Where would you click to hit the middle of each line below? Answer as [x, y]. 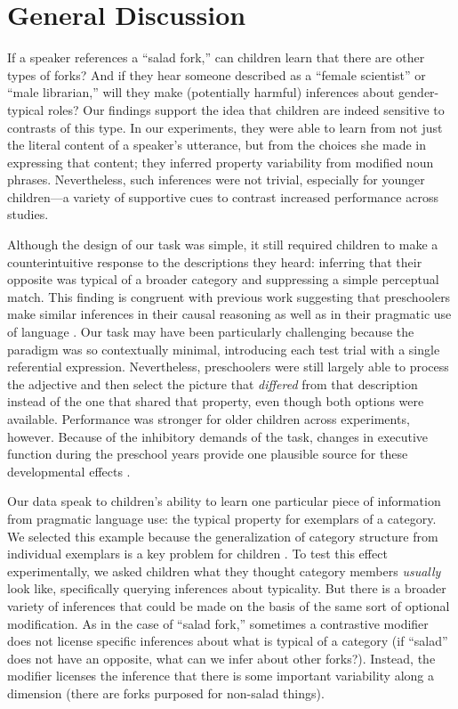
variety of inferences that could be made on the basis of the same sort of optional [229, 605]
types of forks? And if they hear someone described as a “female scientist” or [217, 74]
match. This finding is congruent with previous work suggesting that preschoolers [229, 296]
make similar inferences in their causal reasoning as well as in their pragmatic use [229, 314]
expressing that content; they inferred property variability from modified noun [221, 162]
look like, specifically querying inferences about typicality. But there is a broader [227, 588]
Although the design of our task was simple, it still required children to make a [223, 244]
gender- [419, 92]
